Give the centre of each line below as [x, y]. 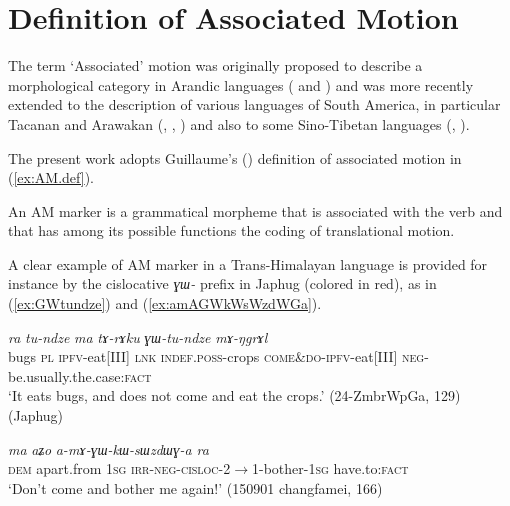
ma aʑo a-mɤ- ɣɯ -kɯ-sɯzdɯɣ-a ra [108, 448]
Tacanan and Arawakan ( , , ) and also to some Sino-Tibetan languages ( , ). [239, 123]
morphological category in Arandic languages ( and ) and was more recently [241, 84]
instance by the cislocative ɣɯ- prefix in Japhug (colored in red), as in [222, 283]
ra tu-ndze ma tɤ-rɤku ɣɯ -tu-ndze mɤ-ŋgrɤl [138, 336]
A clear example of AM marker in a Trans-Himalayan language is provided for [248, 263]
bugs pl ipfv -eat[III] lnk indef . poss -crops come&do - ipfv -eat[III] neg [216, 356]
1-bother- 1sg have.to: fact [330, 468]
